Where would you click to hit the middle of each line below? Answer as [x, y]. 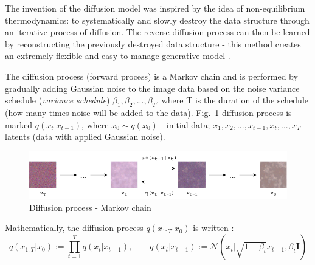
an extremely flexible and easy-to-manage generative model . [118, 56]
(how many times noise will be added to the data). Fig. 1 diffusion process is [148, 112]
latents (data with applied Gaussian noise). [85, 136]
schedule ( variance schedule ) [57, 100]
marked [19, 124]
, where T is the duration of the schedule [232, 100]
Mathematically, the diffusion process [74, 228]
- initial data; [185, 124]
